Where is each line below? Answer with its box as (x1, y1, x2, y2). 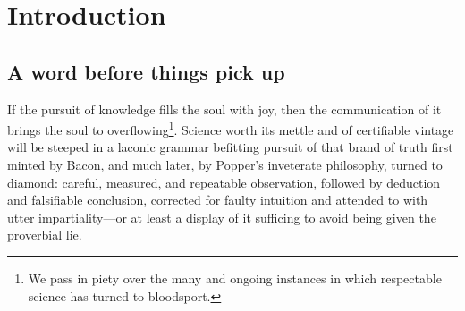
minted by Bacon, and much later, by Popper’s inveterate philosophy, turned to (7, 155, 443, 174)
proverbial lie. (7, 225, 82, 244)
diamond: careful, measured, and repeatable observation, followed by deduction (7, 172, 441, 191)
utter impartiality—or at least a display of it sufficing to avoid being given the (7, 207, 436, 226)
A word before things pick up (7, 57, 285, 85)
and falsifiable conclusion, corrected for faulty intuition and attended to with (7, 190, 428, 209)
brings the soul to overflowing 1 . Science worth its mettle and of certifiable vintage (7, 118, 454, 139)
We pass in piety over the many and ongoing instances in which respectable (28, 268, 442, 287)
